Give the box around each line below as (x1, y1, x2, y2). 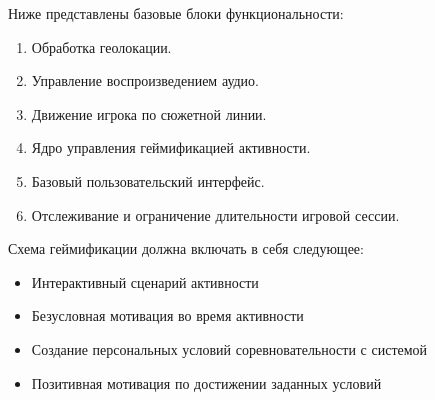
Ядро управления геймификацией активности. (31, 137, 311, 158)
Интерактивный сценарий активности (31, 271, 259, 292)
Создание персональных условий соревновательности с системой (31, 338, 428, 359)
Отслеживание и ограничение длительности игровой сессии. (31, 204, 400, 225)
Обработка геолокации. (31, 36, 172, 57)
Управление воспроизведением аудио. (31, 70, 260, 91)
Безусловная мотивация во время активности (31, 305, 304, 326)
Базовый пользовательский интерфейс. (31, 170, 265, 191)
